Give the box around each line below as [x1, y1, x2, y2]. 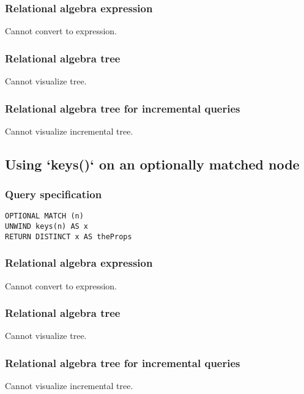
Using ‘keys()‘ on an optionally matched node [5, 154, 300, 173]
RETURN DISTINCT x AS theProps [5, 232, 132, 241]
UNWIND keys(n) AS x [5, 222, 89, 231]
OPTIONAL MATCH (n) [5, 212, 84, 221]
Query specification [5, 187, 102, 202]
